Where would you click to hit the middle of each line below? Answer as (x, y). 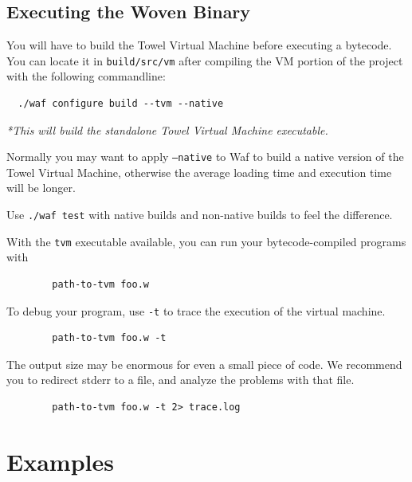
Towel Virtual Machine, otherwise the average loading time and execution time (199, 172)
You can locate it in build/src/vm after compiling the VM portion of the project (205, 60)
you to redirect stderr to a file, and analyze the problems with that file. (180, 380)
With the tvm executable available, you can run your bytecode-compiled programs (206, 241)
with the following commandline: (86, 76)
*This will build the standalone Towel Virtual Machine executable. (167, 129)
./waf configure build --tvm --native (121, 104)
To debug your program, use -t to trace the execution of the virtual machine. (196, 310)
